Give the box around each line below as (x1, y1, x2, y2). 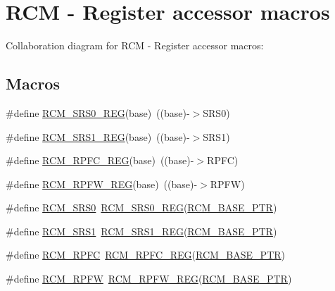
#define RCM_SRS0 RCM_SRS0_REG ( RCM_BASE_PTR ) (6, 200, 277, 215)
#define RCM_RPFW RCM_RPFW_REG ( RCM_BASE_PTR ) (6, 271, 292, 286)
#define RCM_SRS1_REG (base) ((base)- (6, 129, 190, 144)
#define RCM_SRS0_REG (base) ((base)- (6, 105, 190, 120)
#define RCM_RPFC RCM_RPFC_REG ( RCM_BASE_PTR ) (6, 247, 286, 262)
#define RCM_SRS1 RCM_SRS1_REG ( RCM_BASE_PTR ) (6, 223, 277, 238)
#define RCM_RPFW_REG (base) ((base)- (6, 176, 198, 191)
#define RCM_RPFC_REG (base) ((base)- (6, 153, 194, 168)
